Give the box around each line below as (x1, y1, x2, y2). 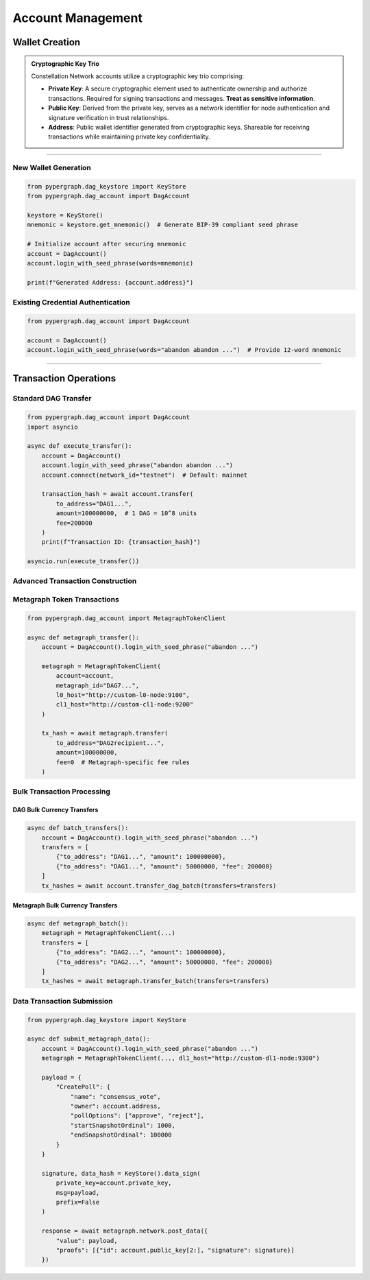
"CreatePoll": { (56, 1083, 111, 1091)
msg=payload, (56, 1189, 100, 1196)
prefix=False (56, 1198, 100, 1206)
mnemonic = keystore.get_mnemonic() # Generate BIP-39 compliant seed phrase (27, 221, 298, 229)
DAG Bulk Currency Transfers (12, 806, 99, 814)
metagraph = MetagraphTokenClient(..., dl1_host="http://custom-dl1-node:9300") (41, 1054, 320, 1063)
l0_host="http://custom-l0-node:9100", (56, 691, 190, 699)
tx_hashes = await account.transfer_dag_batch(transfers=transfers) (41, 881, 277, 890)
